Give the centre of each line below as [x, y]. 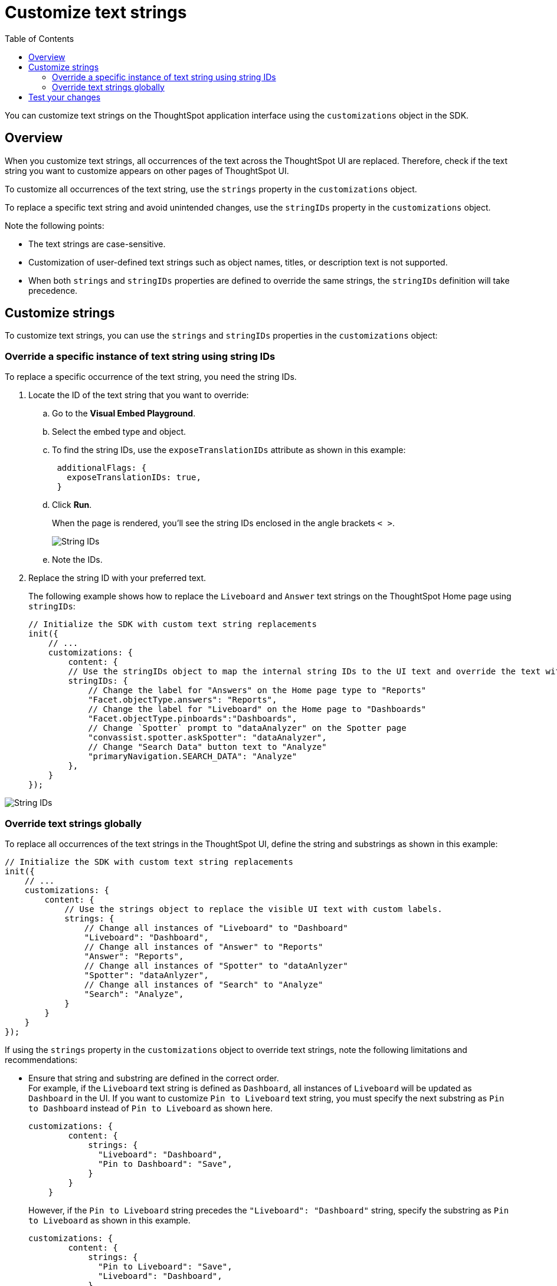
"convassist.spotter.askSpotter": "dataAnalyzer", [207, 738]
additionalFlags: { [102, 468]
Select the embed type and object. [119, 432]
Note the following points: [55, 225]
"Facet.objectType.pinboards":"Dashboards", [193, 719]
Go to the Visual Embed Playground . [124, 414]
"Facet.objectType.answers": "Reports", [183, 700]
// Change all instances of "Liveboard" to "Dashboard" [216, 928]
